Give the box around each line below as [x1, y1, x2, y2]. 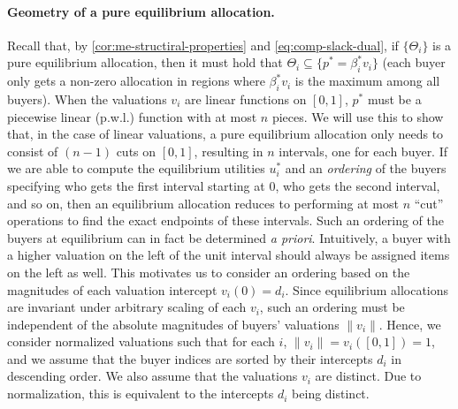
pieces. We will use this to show [271, 107, 444, 125]
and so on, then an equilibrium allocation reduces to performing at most [7, 193, 399, 212]
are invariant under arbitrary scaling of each [7, 298, 247, 316]
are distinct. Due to [315, 367, 422, 385]
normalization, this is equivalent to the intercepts [7, 384, 274, 403]
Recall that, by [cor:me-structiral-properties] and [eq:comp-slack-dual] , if [7, 35, 399, 54]
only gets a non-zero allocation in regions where [7, 72, 265, 90]
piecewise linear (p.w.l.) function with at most [7, 107, 257, 125]
